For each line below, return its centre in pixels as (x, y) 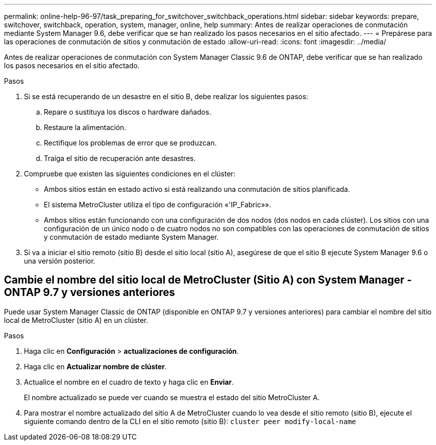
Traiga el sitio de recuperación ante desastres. (120, 158)
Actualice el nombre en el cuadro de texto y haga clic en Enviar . (129, 382)
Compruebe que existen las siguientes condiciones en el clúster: (130, 174)
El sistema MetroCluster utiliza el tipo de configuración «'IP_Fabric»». (158, 205)
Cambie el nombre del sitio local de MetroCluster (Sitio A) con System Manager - (208, 280)
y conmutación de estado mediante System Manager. (131, 237)
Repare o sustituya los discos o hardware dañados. (128, 112)
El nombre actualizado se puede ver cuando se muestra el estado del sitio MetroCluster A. (172, 397)
